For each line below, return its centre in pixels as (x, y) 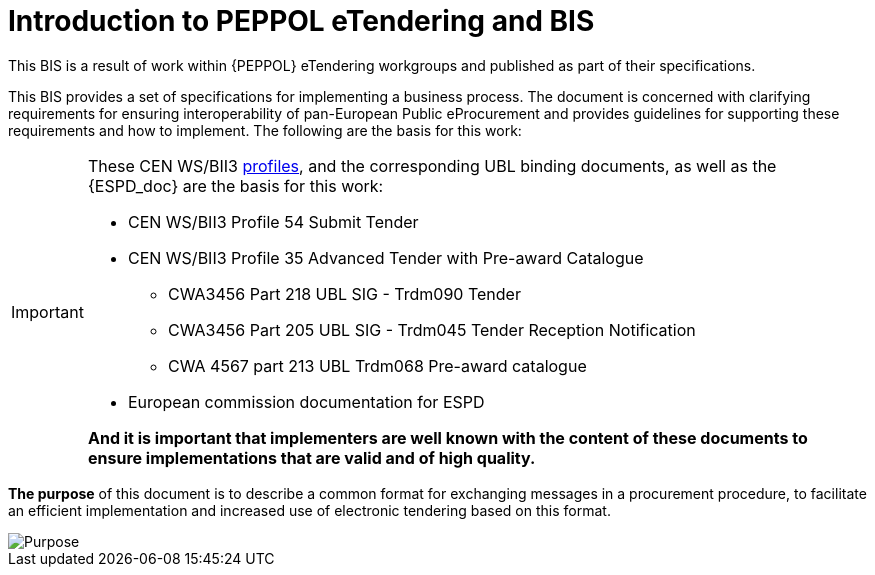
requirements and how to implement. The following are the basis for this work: (265, 130)
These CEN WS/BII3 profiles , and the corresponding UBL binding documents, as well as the (432, 165)
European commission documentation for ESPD (306, 401)
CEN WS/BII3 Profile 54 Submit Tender (273, 221)
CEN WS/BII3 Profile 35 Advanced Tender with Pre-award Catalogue (385, 257)
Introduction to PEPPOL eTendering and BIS (301, 21)
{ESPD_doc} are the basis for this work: (235, 185)
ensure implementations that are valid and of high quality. (311, 457)
